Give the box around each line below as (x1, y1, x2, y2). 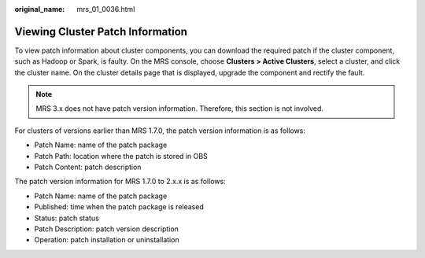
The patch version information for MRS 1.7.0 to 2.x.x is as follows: (14, 177, 226, 186)
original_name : (14, 5, 65, 13)
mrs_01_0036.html (76, 5, 135, 13)
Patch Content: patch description (34, 162, 142, 172)
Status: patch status (34, 213, 100, 223)
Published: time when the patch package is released (34, 202, 204, 212)
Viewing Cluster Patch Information (14, 24, 188, 39)
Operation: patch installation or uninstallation (34, 235, 180, 245)
